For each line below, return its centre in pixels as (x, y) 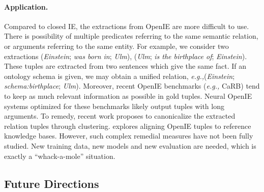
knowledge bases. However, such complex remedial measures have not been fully (129, 136)
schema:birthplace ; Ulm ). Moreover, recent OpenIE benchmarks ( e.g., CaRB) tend (132, 86)
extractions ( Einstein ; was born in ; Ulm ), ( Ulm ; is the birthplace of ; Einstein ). (126, 56)
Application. (26, 6)
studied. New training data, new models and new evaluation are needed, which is (130, 145)
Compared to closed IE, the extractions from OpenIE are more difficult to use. (127, 26)
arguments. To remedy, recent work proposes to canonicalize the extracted (120, 116)
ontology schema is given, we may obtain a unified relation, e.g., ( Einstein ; (120, 76)
